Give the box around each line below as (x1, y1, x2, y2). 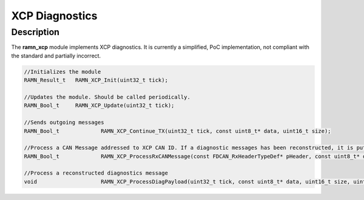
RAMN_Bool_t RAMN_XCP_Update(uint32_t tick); (24, 102, 175, 109)
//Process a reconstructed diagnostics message (24, 170, 168, 176)
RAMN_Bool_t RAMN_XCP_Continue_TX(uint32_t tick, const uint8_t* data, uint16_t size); (24, 127, 331, 134)
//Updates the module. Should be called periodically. (24, 94, 190, 100)
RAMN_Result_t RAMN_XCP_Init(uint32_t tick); (24, 77, 168, 84)
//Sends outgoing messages (24, 119, 104, 126)
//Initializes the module (24, 68, 101, 75)
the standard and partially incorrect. (11, 52, 101, 59)
